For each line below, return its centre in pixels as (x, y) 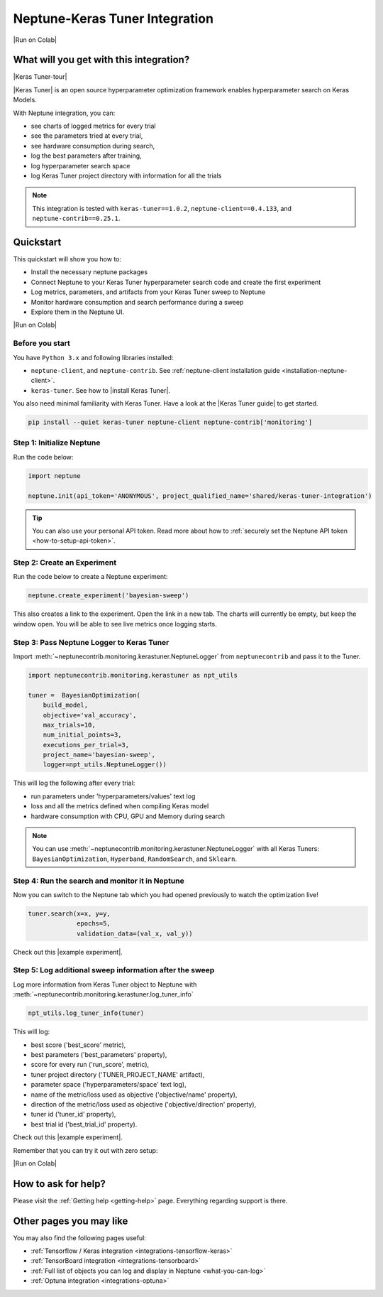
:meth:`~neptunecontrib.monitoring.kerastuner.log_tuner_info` (104, 994)
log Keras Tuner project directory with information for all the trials (126, 175)
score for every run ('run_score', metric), (90, 1065)
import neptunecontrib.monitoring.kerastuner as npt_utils (133, 675)
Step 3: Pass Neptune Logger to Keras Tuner (91, 642)
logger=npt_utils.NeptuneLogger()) (105, 765)
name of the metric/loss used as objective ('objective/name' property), (134, 1095)
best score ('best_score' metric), (78, 1045)
